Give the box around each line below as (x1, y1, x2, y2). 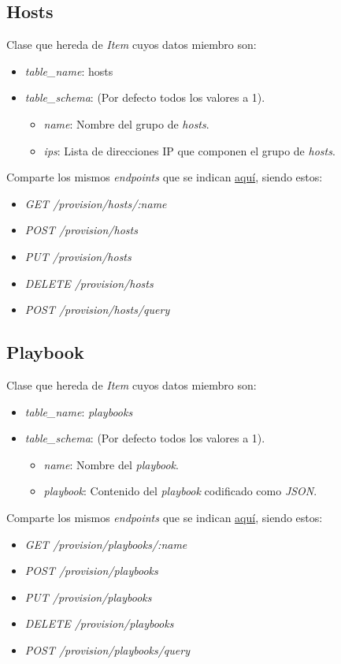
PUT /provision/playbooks (24, 588, 152, 605)
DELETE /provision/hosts (24, 274, 154, 291)
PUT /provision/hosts (24, 248, 132, 264)
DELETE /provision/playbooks (24, 615, 174, 632)
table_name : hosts (24, 62, 113, 79)
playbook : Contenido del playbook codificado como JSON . (43, 483, 317, 499)
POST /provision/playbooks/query (24, 641, 190, 658)
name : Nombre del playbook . (43, 456, 179, 472)
